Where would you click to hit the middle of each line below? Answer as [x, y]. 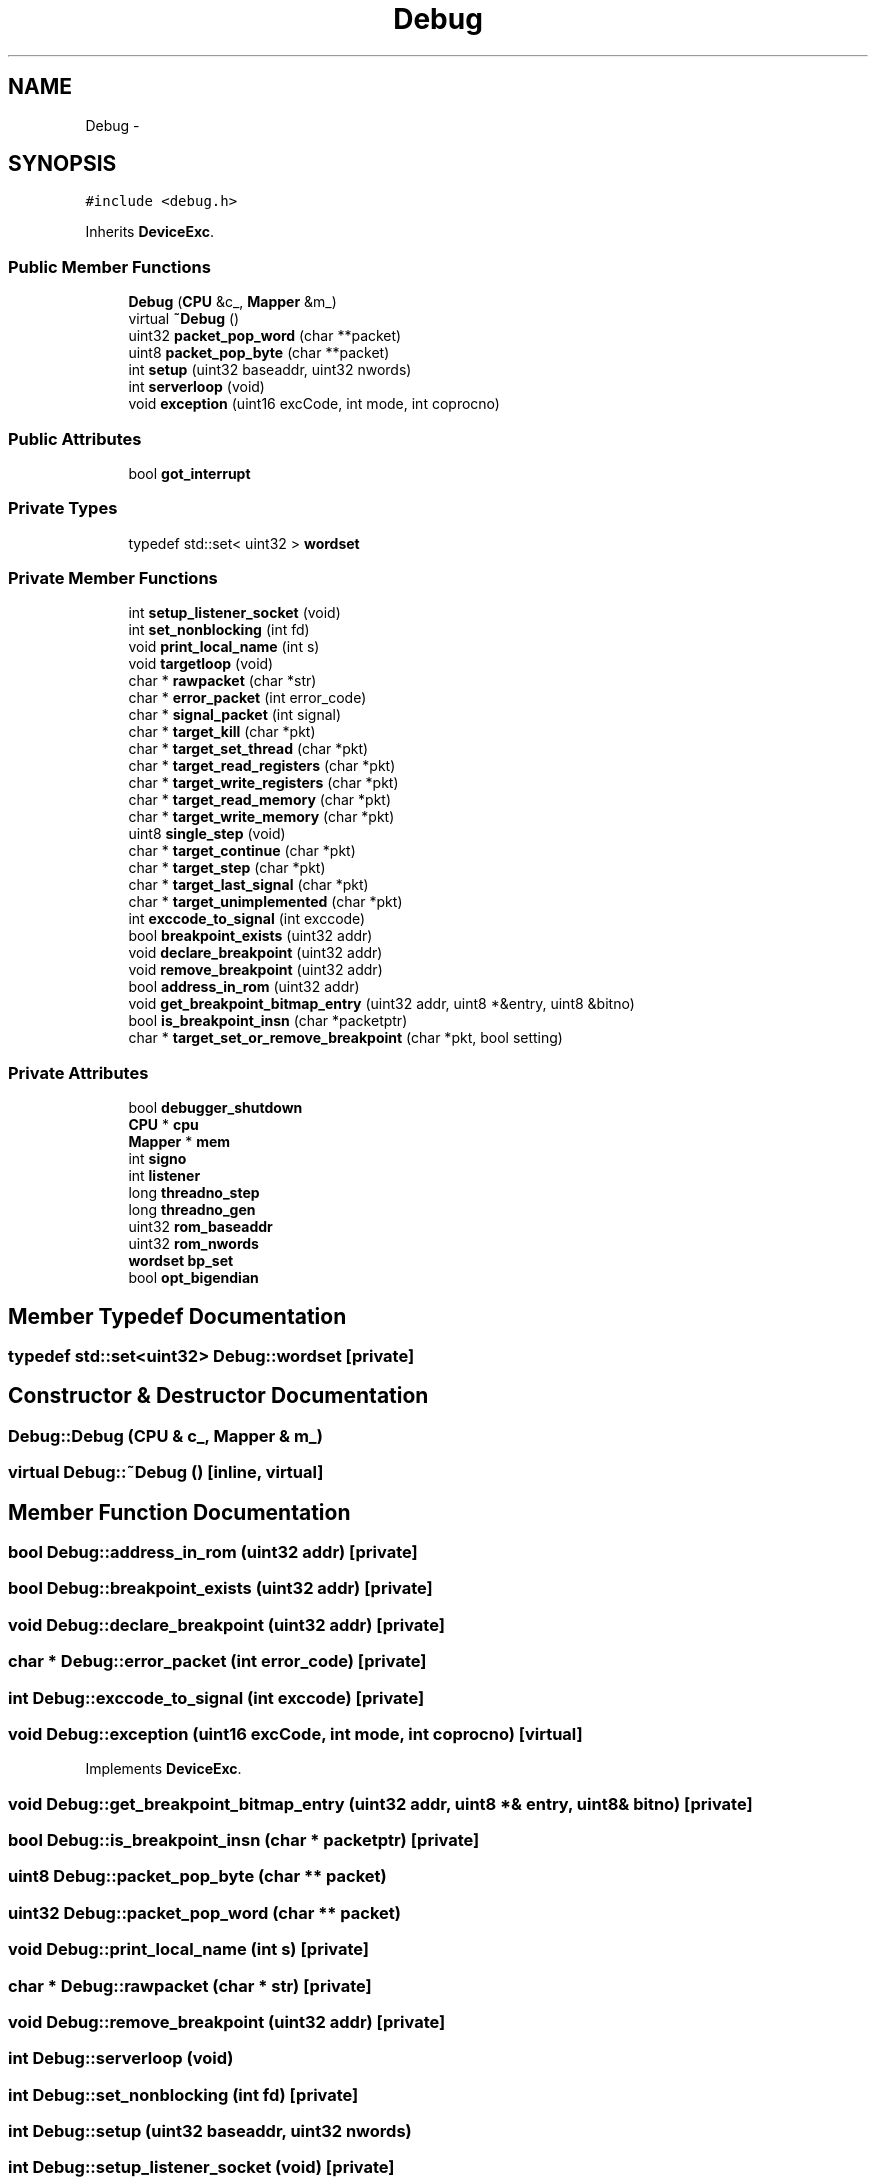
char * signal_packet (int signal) [235, 715]
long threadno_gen [192, 1210]
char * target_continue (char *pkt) [242, 851]
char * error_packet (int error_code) [247, 698]
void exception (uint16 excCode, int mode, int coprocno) [314, 404]
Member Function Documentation [179, 1512]
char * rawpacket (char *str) [222, 681]
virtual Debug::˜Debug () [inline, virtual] [166, 1472]
